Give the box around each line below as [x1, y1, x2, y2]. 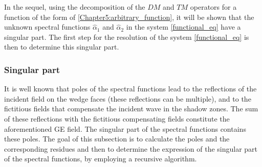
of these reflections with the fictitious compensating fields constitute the [4, 113, 230, 124]
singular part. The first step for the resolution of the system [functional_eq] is [4, 31, 249, 42]
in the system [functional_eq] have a [126, 21, 241, 32]
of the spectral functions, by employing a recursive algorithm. [4, 153, 197, 164]
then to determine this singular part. [4, 41, 119, 52]
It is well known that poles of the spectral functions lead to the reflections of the [4, 83, 257, 94]
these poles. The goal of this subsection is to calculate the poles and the [4, 133, 230, 144]
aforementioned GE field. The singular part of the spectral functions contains [4, 123, 246, 134]
